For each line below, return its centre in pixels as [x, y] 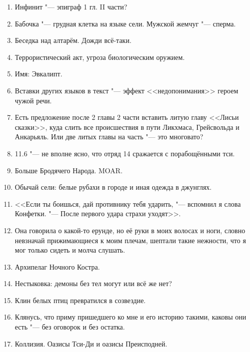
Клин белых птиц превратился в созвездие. [80, 300]
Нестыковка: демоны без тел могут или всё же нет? [93, 283]
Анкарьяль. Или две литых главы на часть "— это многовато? [109, 137]
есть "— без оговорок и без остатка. [70, 327]
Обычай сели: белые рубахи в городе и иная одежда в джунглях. [113, 187]
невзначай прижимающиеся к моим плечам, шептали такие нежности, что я [130, 240]
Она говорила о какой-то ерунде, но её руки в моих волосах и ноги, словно [130, 230]
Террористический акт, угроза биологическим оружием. [100, 57]
